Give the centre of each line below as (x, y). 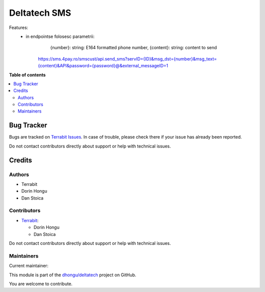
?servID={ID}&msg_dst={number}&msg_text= (171, 58)
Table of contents (27, 75)
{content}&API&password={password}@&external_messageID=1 (103, 66)
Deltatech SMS (40, 13)
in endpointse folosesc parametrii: (60, 36)
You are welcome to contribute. (41, 284)
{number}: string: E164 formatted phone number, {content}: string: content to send (133, 48)
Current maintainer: (29, 266)
